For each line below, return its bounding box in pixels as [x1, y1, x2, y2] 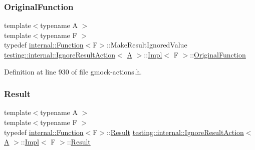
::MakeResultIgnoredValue [107, 39, 187, 50]
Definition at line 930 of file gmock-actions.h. [4, 66, 142, 76]
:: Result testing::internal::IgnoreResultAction [107, 126, 244, 137]
